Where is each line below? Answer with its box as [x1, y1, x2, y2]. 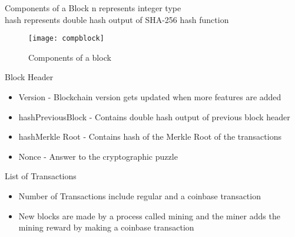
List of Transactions [5, 170, 77, 182]
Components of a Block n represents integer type [5, 2, 181, 14]
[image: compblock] [28, 34, 104, 43]
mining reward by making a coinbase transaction [18, 221, 194, 233]
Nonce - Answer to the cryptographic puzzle [18, 150, 178, 162]
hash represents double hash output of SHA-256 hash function [5, 13, 229, 25]
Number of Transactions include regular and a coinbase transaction [18, 190, 261, 202]
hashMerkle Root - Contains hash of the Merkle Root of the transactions [18, 130, 281, 143]
